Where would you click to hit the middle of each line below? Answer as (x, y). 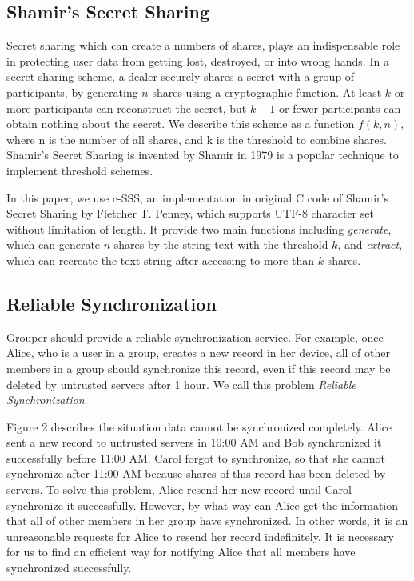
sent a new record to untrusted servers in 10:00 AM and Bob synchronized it (194, 442)
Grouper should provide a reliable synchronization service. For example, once (195, 337)
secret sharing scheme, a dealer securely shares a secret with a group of (181, 76)
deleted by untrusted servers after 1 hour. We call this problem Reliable (181, 384)
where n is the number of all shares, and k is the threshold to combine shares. (197, 139)
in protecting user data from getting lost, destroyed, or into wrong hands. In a (198, 60)
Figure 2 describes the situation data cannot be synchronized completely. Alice (199, 426)
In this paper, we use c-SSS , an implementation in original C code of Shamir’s (197, 197)
